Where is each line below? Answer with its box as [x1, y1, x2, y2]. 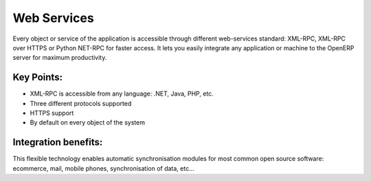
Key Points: [12, 72, 63, 83]
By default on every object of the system [30, 118, 146, 127]
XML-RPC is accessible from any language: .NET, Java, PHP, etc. [30, 89, 214, 98]
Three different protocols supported [30, 99, 132, 107]
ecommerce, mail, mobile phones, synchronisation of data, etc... [12, 164, 195, 172]
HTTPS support [30, 109, 74, 117]
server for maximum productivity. [12, 54, 107, 62]
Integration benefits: [12, 136, 103, 148]
